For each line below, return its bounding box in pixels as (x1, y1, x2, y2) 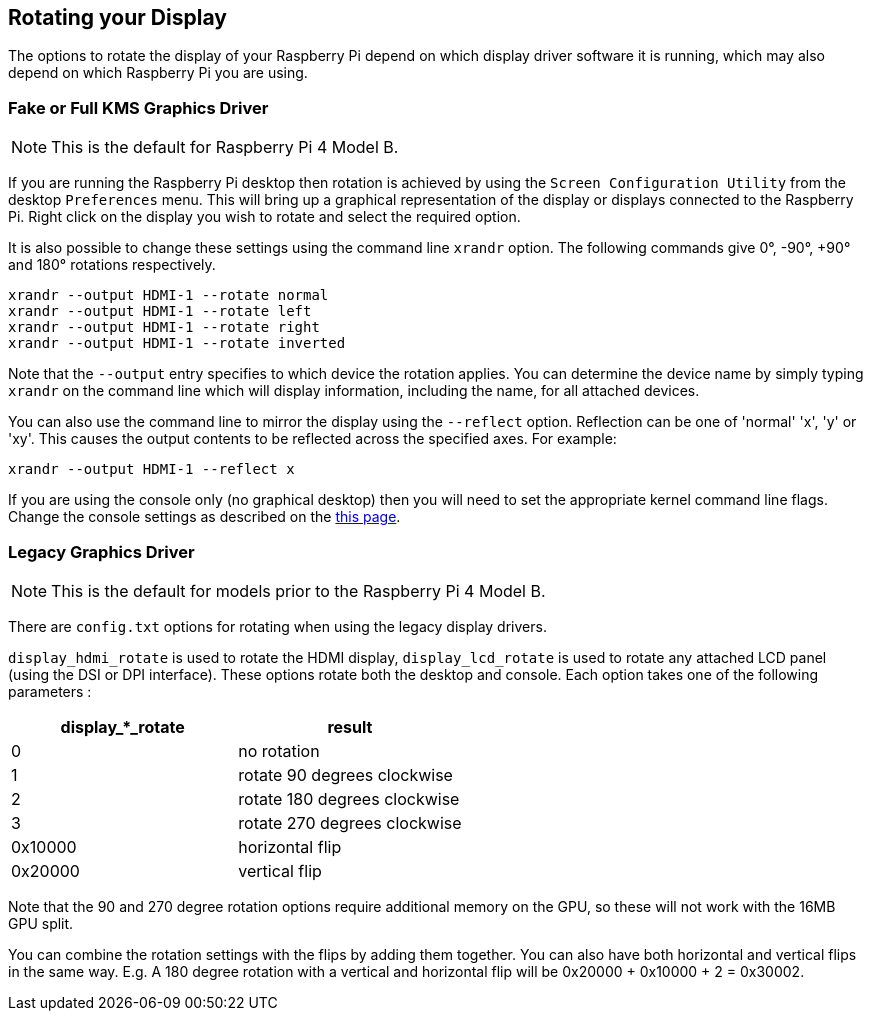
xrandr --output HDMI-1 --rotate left (8, 303, 312, 320)
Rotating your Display (8, 5, 227, 30)
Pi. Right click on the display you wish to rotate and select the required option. (8, 208, 521, 226)
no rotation (238, 740, 320, 761)
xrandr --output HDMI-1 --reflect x (8, 461, 295, 478)
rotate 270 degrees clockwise (238, 812, 462, 833)
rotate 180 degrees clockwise (238, 788, 460, 809)
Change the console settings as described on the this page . (8, 508, 401, 526)
